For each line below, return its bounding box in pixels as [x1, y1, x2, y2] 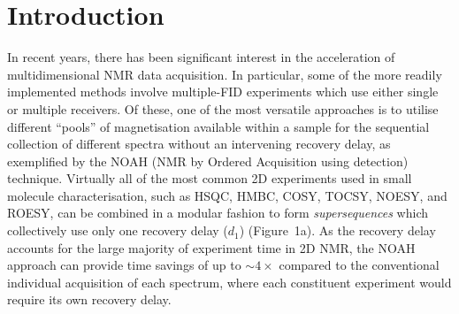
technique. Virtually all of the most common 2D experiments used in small [7, 169, 412, 188]
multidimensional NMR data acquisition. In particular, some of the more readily [7, 65, 442, 83]
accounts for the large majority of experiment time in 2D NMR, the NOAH [7, 238, 416, 257]
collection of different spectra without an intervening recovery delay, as [7, 134, 391, 153]
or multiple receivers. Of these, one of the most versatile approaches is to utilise [7, 99, 439, 118]
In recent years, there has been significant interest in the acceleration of [7, 48, 395, 66]
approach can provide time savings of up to [7, 256, 241, 274]
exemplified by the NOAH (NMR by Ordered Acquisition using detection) [7, 151, 409, 170]
